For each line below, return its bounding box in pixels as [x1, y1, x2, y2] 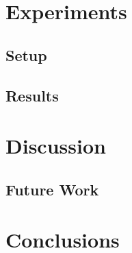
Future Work [5, 178, 99, 200]
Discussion [5, 132, 106, 160]
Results [5, 84, 59, 106]
